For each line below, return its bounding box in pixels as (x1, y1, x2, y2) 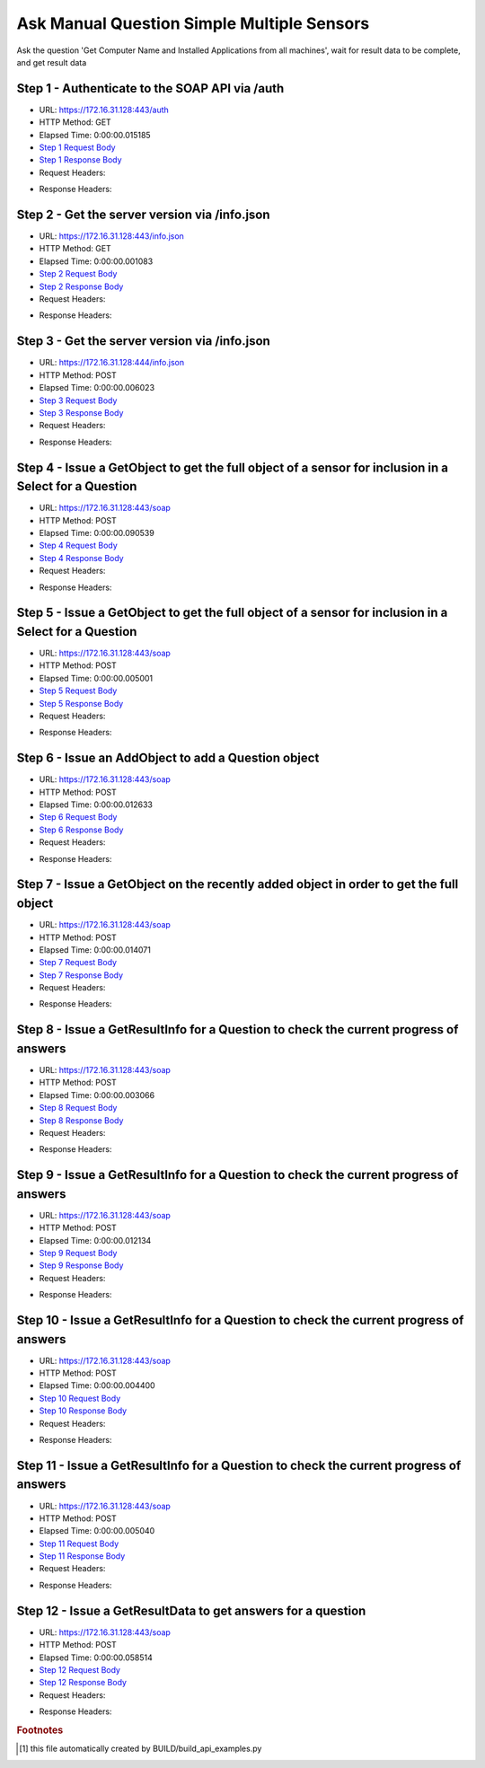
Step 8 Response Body (39, 1114, 124, 1126)
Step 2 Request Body (39, 268, 118, 279)
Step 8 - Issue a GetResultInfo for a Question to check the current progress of (16, 1022, 459, 1037)
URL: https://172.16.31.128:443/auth (39, 104, 170, 115)
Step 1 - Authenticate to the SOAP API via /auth (16, 81, 285, 96)
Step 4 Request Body (39, 540, 119, 551)
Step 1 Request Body (39, 142, 116, 153)
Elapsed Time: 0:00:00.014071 (39, 944, 152, 955)
